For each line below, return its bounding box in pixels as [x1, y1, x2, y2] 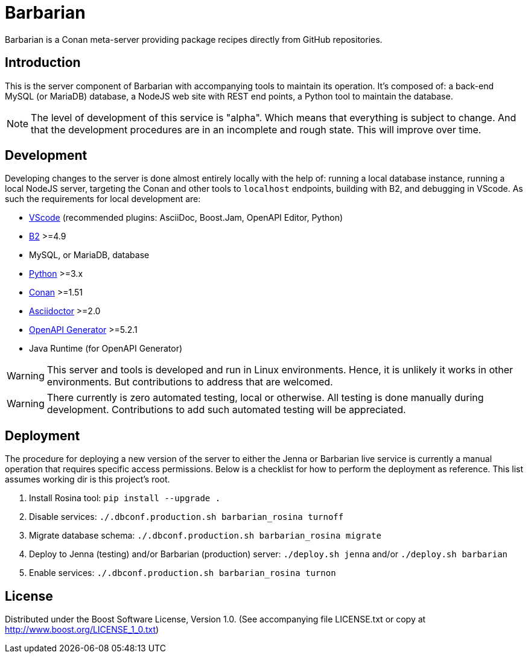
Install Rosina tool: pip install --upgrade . [29, 493, 221, 504]
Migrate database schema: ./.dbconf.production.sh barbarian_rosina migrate [29, 530, 381, 541]
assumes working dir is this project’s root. [5, 474, 170, 485]
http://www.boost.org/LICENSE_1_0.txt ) [5, 624, 159, 635]
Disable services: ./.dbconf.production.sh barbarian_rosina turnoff [29, 511, 344, 522]
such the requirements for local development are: [5, 194, 201, 204]
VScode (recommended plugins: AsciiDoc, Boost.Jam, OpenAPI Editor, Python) [29, 212, 343, 223]
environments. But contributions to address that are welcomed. [46, 376, 333, 388]
